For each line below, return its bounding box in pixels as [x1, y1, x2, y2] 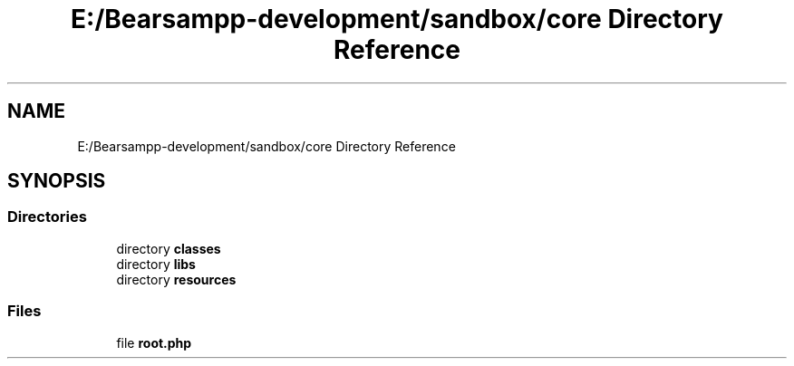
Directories [7, 207, 87, 226]
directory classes [116, 240, 221, 256]
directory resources [116, 271, 237, 287]
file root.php [116, 334, 192, 351]
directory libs [116, 255, 196, 272]
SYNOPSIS [7, 169, 106, 193]
